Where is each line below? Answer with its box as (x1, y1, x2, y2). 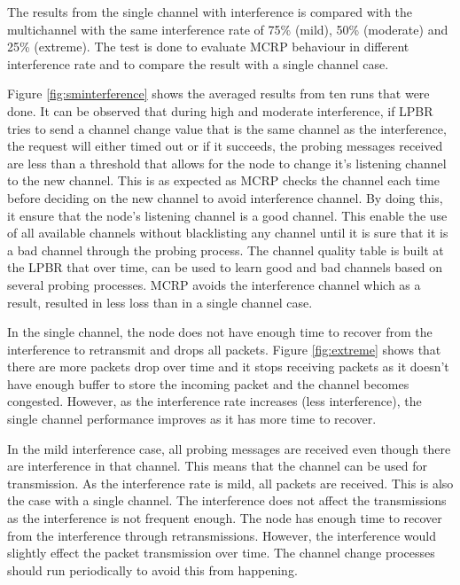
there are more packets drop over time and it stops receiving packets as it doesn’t (7, 357, 449, 376)
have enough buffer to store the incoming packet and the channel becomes (7, 374, 409, 393)
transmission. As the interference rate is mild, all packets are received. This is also (7, 473, 454, 492)
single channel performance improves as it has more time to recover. (7, 409, 377, 428)
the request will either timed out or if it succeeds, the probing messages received (7, 136, 443, 155)
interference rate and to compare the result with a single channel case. (7, 54, 389, 73)
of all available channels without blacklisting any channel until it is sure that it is (7, 223, 448, 242)
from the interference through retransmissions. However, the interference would (7, 526, 437, 544)
